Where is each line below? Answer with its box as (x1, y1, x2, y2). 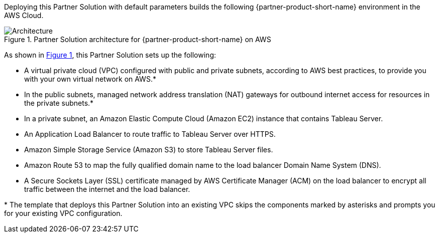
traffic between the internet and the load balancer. (24, 185, 190, 193)
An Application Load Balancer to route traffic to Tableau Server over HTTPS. (24, 130, 276, 138)
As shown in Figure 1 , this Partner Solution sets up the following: (4, 51, 216, 59)
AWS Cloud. (4, 11, 44, 20)
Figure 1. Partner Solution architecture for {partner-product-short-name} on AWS (4, 35, 271, 44)
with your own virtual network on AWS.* (24, 75, 156, 83)
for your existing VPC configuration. (4, 209, 123, 217)
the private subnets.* (24, 99, 94, 107)
